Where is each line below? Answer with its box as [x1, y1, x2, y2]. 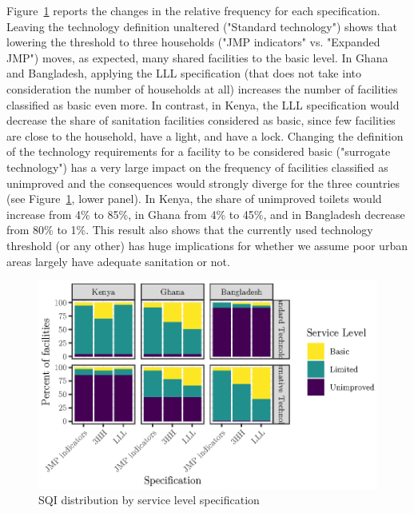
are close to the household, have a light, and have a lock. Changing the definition [6, 127, 404, 144]
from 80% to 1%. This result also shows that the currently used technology [6, 221, 373, 238]
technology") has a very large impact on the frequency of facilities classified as [6, 158, 388, 175]
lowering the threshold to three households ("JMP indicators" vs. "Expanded [6, 34, 380, 50]
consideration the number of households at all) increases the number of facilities [6, 80, 398, 97]
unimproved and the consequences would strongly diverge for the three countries [6, 174, 400, 191]
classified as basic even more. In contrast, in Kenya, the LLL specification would [6, 96, 400, 113]
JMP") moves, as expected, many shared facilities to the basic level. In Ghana [6, 49, 388, 66]
